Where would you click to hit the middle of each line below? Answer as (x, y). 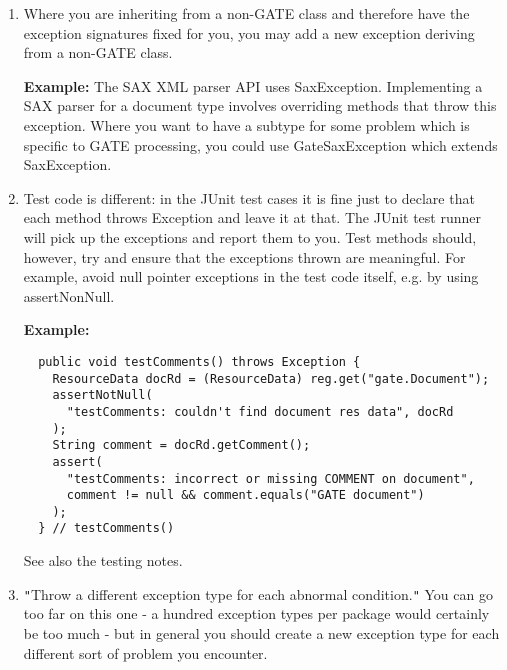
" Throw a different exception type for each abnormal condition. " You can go (258, 593)
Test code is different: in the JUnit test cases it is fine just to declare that (249, 197)
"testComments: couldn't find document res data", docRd (260, 411)
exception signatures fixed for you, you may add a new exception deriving (249, 32)
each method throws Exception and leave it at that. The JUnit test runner (252, 217)
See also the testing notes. (103, 560)
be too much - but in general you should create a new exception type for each (261, 632)
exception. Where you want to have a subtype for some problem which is (246, 124)
